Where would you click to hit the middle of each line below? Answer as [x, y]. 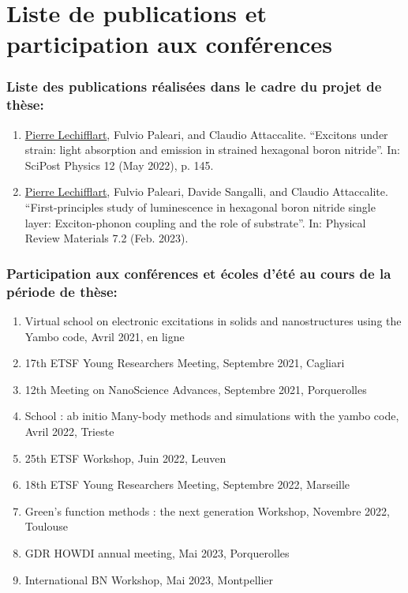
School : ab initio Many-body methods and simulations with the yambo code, [212, 416]
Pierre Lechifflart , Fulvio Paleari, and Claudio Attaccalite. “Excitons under [206, 134]
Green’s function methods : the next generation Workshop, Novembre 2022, [207, 510]
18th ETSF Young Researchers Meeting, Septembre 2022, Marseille [187, 484]
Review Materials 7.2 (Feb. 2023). [107, 238]
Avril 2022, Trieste [69, 431]
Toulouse [46, 526]
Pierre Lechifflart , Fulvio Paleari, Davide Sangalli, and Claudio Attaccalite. [206, 191]
